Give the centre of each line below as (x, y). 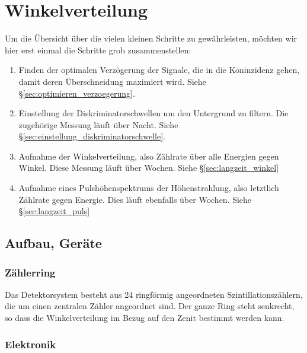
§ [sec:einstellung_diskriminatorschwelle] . (92, 136)
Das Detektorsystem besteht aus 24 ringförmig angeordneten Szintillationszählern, (154, 294)
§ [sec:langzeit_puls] (54, 211)
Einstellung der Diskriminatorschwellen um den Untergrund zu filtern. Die (153, 113)
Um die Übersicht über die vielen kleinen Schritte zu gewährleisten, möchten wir (151, 38)
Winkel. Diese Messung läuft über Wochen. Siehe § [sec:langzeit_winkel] (149, 168)
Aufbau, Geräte (53, 243)
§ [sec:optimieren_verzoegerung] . (77, 93)
